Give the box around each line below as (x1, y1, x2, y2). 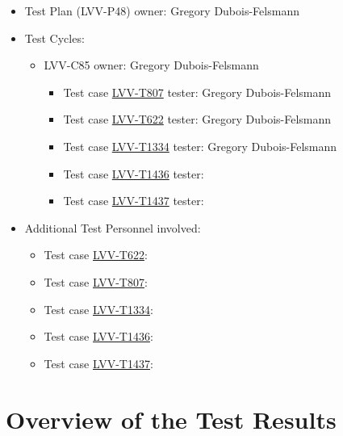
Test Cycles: (24, 29, 85, 46)
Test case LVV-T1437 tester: (63, 192, 204, 209)
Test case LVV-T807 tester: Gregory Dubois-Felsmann (63, 83, 332, 100)
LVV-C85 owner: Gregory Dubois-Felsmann (44, 57, 259, 73)
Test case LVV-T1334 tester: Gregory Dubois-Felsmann (63, 137, 337, 154)
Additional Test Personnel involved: (24, 219, 201, 236)
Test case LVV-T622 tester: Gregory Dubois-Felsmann (63, 111, 332, 128)
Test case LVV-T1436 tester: (63, 165, 204, 182)
